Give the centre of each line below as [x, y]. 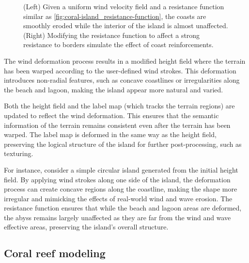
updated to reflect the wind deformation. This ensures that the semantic [111, 115]
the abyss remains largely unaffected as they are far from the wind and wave [117, 217]
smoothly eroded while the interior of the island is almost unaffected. [126, 26]
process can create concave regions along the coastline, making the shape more [121, 189]
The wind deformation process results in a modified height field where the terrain [125, 61]
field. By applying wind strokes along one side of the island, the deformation [117, 179]
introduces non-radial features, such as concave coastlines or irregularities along [122, 80]
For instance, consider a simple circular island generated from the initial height [121, 169]
